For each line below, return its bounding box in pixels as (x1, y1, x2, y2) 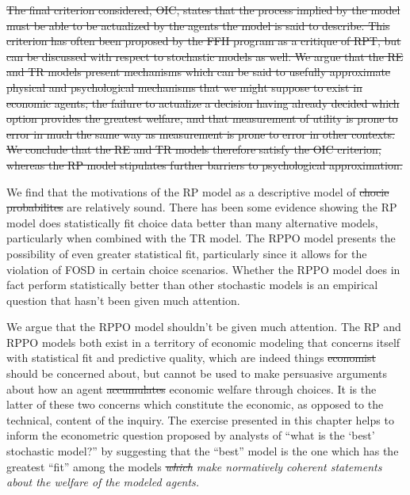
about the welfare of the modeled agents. (6, 474, 200, 490)
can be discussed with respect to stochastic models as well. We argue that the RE (6, 48, 404, 64)
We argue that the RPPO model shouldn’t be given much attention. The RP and (6, 318, 401, 335)
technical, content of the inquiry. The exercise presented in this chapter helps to (6, 411, 394, 428)
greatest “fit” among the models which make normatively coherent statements (6, 458, 382, 474)
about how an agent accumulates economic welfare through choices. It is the (6, 380, 377, 397)
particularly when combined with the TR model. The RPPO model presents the (6, 230, 396, 246)
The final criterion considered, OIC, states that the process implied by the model (6, 2, 400, 17)
